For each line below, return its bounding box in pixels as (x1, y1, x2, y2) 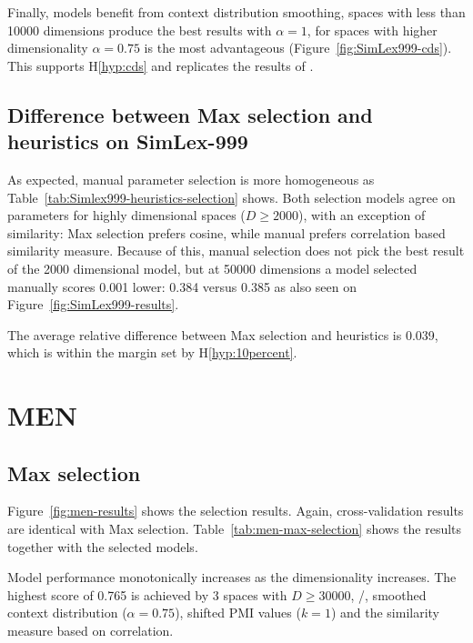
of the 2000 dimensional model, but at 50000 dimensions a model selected (7, 258, 418, 277)
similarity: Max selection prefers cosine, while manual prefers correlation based (7, 223, 446, 242)
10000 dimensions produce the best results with (7, 20, 272, 39)
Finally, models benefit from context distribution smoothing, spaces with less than (7, 3, 466, 21)
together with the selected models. (7, 537, 198, 556)
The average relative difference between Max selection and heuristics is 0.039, (7, 325, 438, 344)
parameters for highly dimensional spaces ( (7, 206, 246, 225)
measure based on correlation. (7, 621, 174, 640)
